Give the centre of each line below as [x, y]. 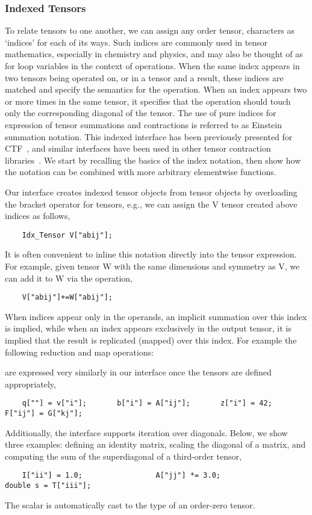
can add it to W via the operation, [69, 278]
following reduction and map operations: [80, 352]
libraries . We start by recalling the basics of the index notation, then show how [153, 160]
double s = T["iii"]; [48, 486]
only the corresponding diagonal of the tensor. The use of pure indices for [141, 113]
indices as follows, [38, 216]
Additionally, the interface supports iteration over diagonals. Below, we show [146, 432]
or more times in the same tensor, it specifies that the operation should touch [148, 101]
